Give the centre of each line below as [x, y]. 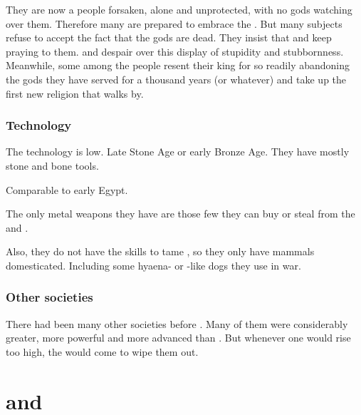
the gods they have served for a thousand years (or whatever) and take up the [176, 79]
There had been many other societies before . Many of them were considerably [177, 323]
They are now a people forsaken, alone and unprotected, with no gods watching [179, 9]
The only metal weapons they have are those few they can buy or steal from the [180, 214]
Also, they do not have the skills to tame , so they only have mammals [160, 251]
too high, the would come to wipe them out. [102, 351]
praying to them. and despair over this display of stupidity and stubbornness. [175, 51]
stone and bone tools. [52, 165]
